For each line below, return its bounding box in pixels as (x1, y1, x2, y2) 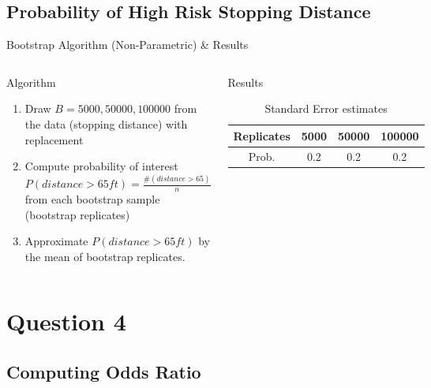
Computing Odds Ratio (6, 360, 201, 384)
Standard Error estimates (264, 100, 388, 117)
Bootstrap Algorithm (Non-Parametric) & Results (6, 36, 249, 53)
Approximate (24, 233, 88, 249)
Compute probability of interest (24, 158, 178, 174)
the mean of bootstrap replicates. (24, 248, 186, 264)
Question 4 (6, 305, 126, 338)
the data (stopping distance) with (24, 115, 188, 132)
